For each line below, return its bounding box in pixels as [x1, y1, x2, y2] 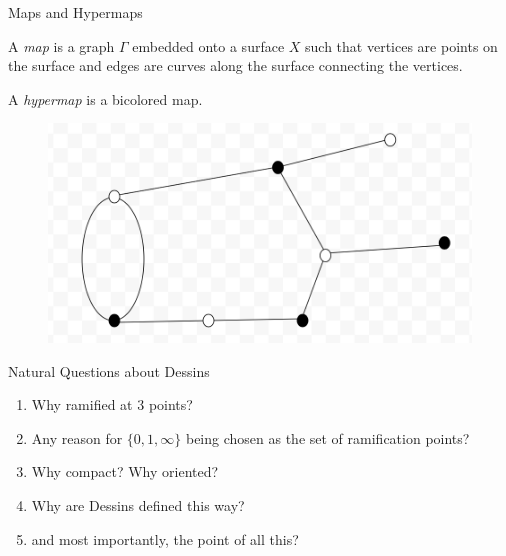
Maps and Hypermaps [8, 2, 143, 22]
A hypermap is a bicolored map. [8, 88, 203, 109]
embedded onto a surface [132, 35, 285, 56]
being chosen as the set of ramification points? [185, 427, 470, 448]
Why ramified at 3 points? [31, 394, 193, 415]
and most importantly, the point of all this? [31, 528, 299, 549]
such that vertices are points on [305, 35, 498, 56]
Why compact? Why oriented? [31, 461, 219, 482]
